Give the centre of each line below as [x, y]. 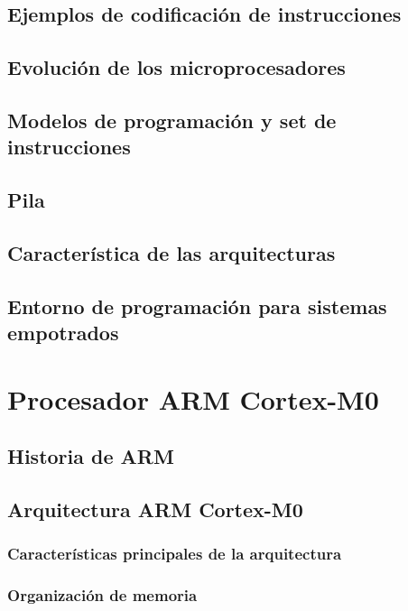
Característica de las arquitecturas [172, 252]
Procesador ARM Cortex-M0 [193, 398]
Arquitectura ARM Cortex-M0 [155, 509]
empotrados [63, 333]
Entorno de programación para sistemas [197, 305]
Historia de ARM [91, 456]
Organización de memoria [102, 595]
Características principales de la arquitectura [175, 554]
